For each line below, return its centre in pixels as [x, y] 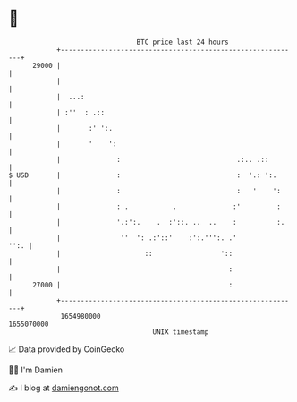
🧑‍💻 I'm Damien [36, 370]
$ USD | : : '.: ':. [143, 175]
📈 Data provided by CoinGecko [67, 349]
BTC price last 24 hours [182, 42]
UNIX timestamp [181, 332]
